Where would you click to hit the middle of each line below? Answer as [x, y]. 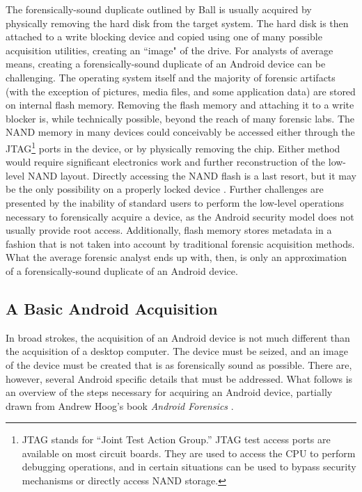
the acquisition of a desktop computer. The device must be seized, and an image [177, 351]
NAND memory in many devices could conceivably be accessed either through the [180, 132]
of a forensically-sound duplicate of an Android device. [122, 270]
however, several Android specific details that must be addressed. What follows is [179, 378]
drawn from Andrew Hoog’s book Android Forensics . [120, 405]
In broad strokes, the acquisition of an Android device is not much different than [178, 337]
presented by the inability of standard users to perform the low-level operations [175, 202]
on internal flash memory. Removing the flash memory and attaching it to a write [180, 105]
